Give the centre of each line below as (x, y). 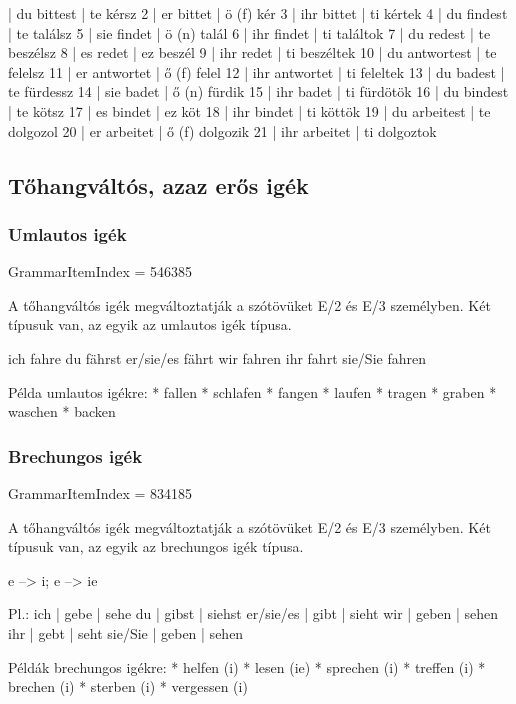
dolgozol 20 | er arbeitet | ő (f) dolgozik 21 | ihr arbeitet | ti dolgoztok (222, 130)
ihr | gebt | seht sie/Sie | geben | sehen (126, 632)
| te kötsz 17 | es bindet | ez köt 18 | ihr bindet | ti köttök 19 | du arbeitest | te (249, 110)
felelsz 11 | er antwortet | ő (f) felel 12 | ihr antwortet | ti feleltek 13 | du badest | (256, 71)
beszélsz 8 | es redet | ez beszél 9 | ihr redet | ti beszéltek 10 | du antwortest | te (252, 52)
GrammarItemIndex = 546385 (100, 271)
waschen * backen (62, 411)
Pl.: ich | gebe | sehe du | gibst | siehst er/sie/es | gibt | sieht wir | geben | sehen (253, 613)
